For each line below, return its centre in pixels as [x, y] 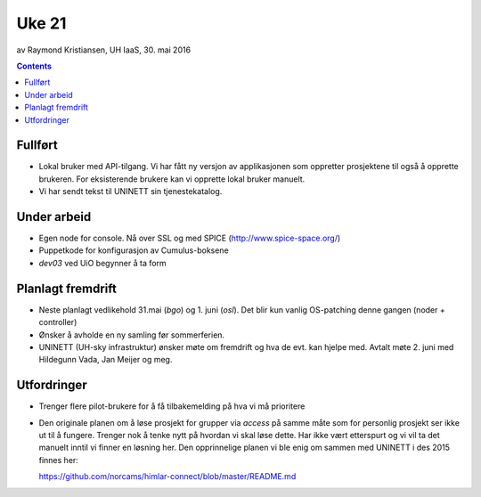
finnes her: [59, 460]
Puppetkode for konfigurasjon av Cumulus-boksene [134, 250]
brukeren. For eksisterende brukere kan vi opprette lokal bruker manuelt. [172, 179]
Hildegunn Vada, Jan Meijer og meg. [106, 360]
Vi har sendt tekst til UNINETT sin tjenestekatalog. [130, 191]
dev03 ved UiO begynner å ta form [102, 263]
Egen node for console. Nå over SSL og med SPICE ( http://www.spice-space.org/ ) [190, 238]
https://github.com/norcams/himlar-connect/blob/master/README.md [167, 477]
